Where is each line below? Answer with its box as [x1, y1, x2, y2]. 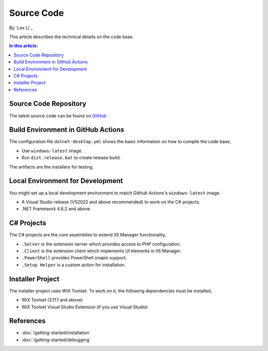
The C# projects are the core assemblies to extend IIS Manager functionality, [9, 232, 166, 238]
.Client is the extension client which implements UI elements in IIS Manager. [21, 248, 182, 254]
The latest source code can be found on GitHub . [9, 113, 109, 118]
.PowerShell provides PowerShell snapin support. [21, 255, 127, 261]
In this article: [9, 43, 38, 49]
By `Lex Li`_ [9, 25, 33, 31]
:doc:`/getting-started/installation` [21, 330, 91, 336]
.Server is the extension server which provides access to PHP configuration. [21, 241, 181, 247]
